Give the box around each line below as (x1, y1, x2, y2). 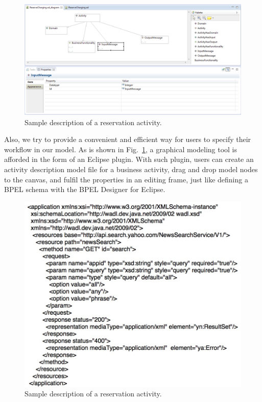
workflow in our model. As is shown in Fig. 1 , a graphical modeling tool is (4, 144, 237, 154)
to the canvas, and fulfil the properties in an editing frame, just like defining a (4, 174, 248, 184)
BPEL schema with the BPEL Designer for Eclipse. (4, 184, 165, 195)
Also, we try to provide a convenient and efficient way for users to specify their (4, 134, 251, 145)
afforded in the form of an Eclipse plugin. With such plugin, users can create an (4, 154, 254, 164)
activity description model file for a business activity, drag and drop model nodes (4, 163, 258, 174)
